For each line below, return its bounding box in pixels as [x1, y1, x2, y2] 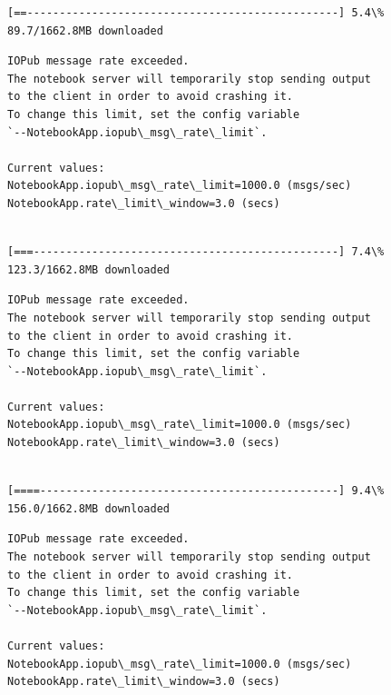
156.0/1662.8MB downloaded [7, 501, 170, 515]
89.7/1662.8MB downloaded [7, 24, 163, 37]
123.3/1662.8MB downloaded [7, 263, 170, 276]
